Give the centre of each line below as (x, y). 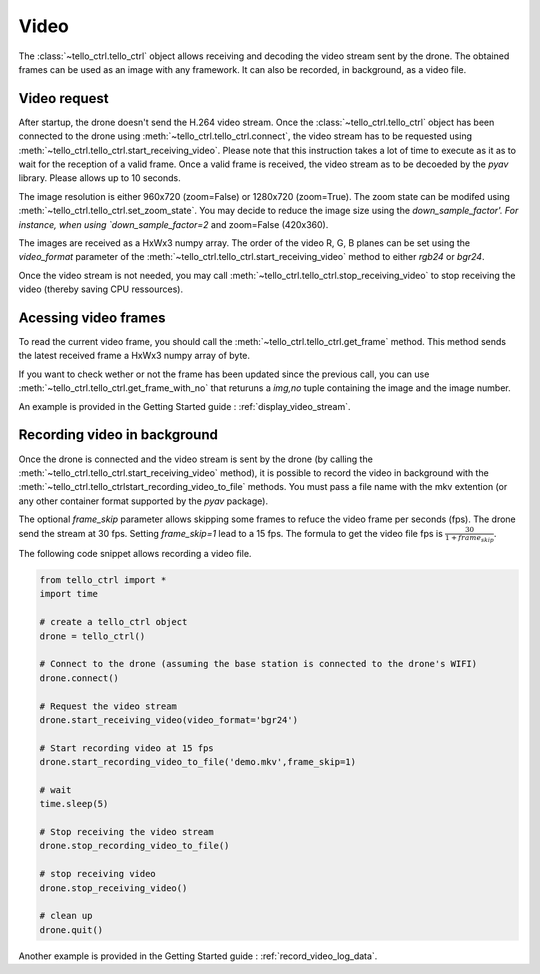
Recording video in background (118, 435)
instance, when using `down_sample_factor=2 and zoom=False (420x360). (173, 224)
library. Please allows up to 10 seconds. (99, 178)
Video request (63, 98)
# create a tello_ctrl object (113, 622)
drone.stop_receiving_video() (113, 888)
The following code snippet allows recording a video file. (135, 554)
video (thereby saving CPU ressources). (101, 289)
